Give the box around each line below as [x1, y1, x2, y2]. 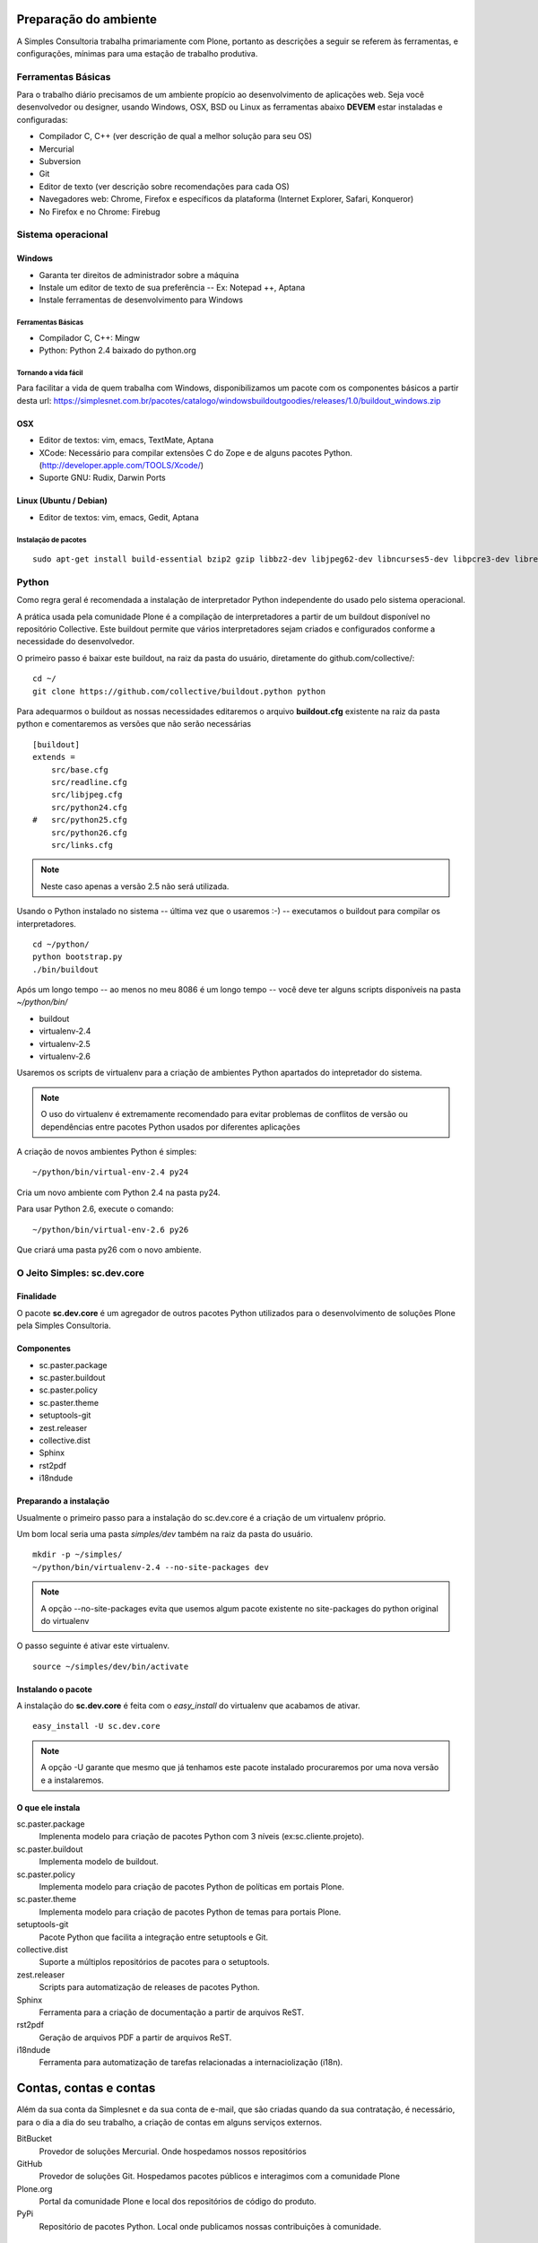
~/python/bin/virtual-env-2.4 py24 [32, 1167, 189, 1177]
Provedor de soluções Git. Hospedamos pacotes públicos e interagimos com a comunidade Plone [39, 2171, 401, 2182]
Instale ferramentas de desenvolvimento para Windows [39, 294, 244, 305]
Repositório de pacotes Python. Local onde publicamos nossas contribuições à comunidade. [39, 2221, 382, 2231]
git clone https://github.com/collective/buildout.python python [32, 686, 326, 696]
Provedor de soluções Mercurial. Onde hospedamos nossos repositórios [39, 2145, 307, 2157]
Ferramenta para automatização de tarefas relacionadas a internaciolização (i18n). [39, 2057, 343, 2068]
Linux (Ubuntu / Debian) [16, 495, 108, 506]
